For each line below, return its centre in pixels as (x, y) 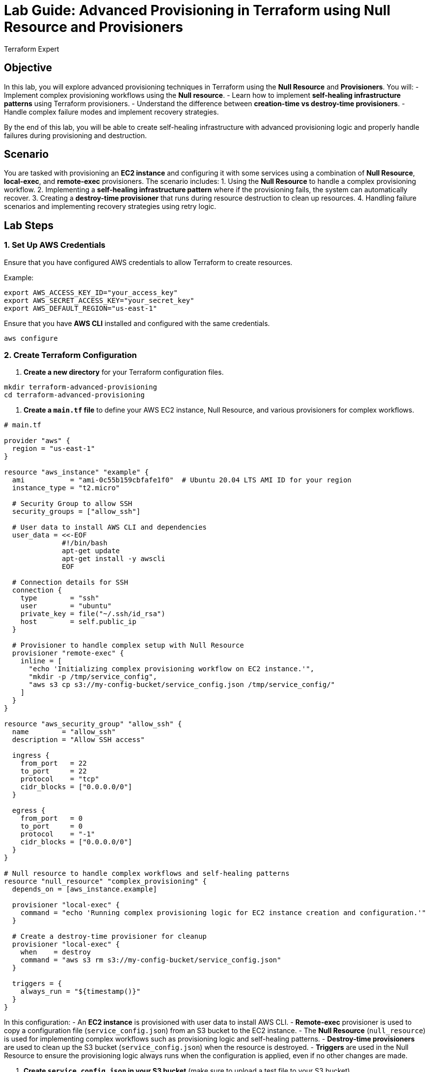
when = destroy (56, 952)
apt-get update (91, 551)
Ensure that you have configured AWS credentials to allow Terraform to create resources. (148, 262)
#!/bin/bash (85, 543)
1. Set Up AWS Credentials (55, 245)
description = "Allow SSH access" (78, 740)
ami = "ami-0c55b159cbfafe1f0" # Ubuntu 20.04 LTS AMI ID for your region (182, 480)
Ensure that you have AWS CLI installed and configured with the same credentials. (137, 323)
